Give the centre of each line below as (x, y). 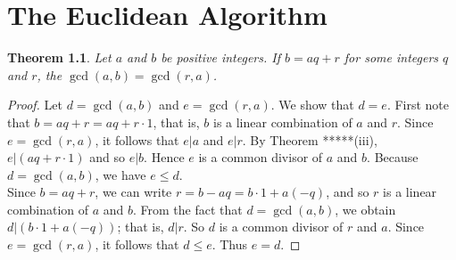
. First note (418, 105)
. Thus (230, 244)
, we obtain (365, 209)
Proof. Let (35, 105)
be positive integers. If (221, 57)
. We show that (312, 105)
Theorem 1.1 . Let (59, 57)
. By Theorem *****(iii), (310, 139)
